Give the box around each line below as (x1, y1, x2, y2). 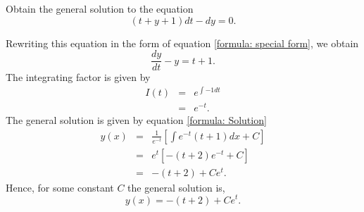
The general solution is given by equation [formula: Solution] (6, 113, 267, 127)
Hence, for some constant (6, 180, 114, 194)
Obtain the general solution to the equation (6, 1, 194, 15)
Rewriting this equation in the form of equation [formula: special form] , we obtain (6, 35, 359, 50)
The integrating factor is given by (6, 70, 151, 85)
